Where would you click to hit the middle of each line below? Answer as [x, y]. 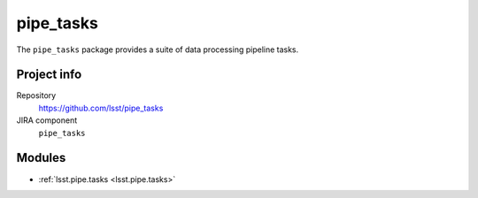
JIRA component [47, 120]
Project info [49, 75]
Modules [41, 158]
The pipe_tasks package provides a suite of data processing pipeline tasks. [158, 49]
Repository [36, 95]
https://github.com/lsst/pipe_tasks [101, 108]
